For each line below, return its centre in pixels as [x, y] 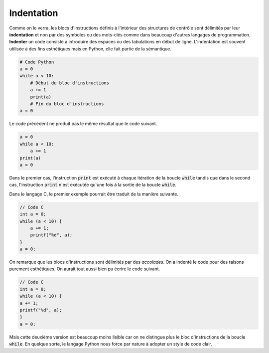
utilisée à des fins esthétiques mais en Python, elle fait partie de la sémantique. [90, 49]
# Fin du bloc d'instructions [67, 104]
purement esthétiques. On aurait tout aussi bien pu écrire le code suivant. [85, 269]
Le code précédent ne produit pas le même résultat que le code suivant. [83, 124]
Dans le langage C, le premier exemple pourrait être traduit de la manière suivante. [94, 194]
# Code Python [37, 62]
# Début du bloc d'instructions [70, 83]
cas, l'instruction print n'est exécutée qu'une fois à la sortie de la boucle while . [93, 185]
